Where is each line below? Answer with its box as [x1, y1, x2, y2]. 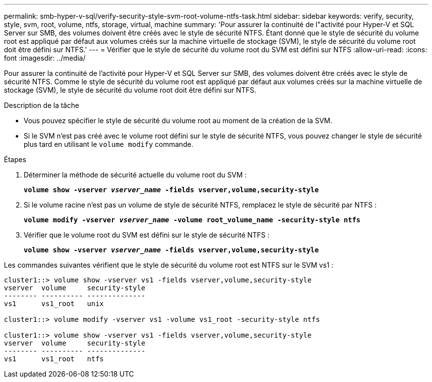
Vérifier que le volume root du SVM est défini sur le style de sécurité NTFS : [24, 231, 270, 239]
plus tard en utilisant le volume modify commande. [24, 140, 193, 148]
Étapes [4, 155, 27, 164]
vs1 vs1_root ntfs [4, 355, 104, 363]
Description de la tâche [4, 101, 79, 109]
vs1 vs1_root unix [4, 300, 104, 308]
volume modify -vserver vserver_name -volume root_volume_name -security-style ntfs [24, 216, 360, 224]
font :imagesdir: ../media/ [4, 54, 86, 62]
